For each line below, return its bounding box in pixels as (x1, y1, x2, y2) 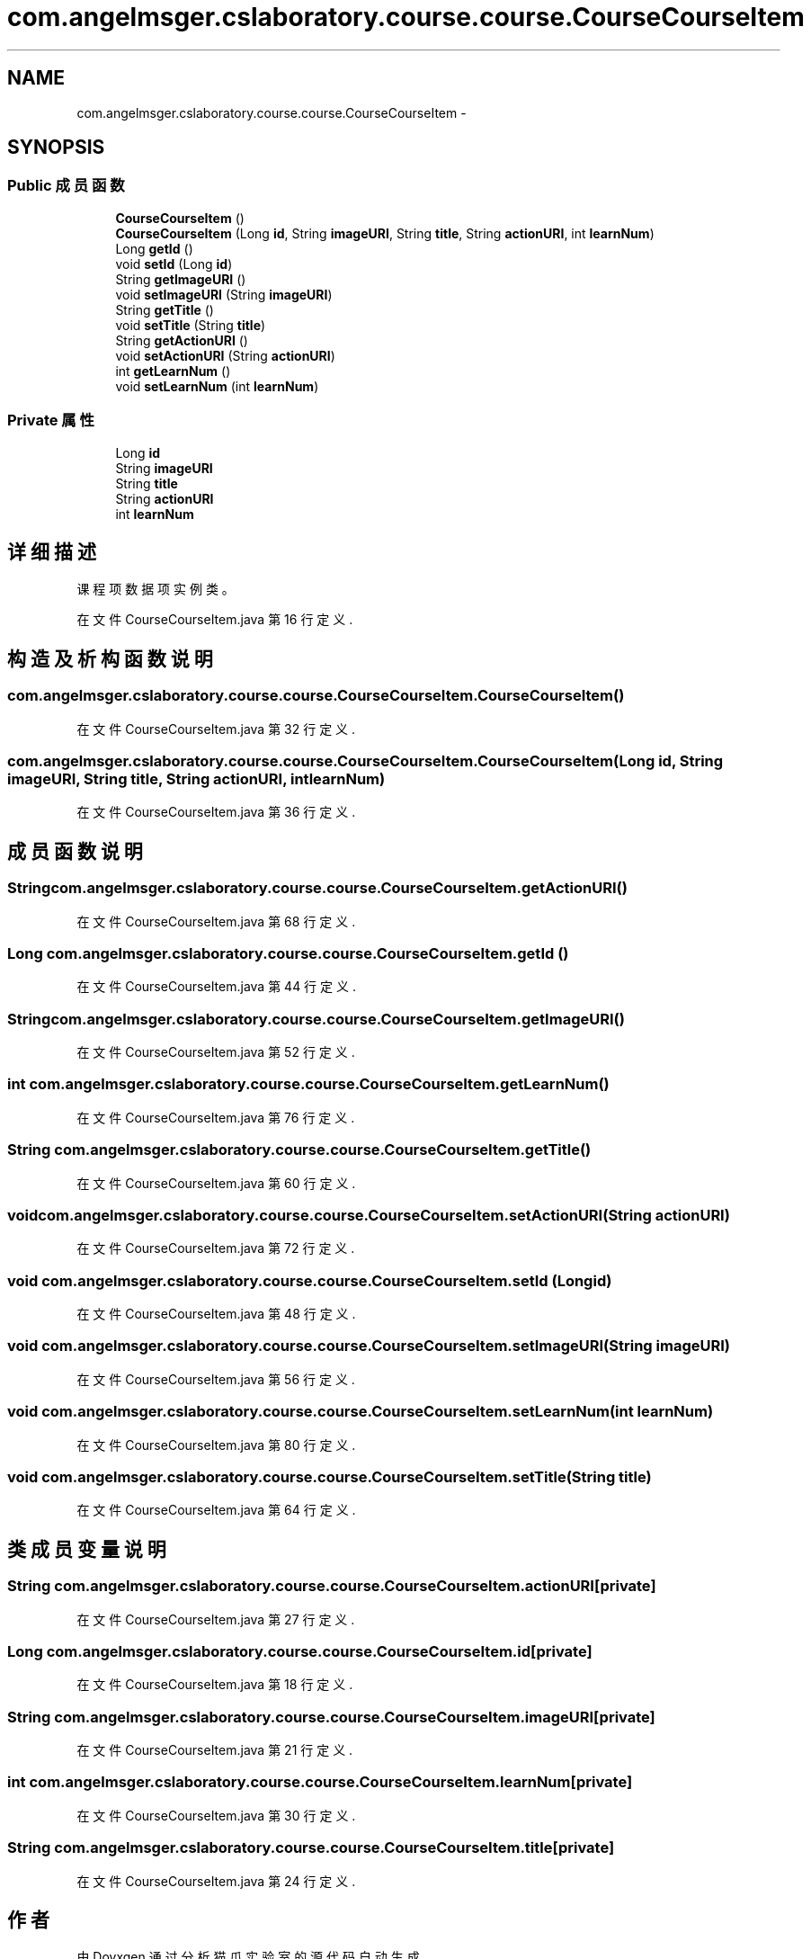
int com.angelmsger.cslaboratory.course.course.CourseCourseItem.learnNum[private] (7, 1773, 633, 1792)
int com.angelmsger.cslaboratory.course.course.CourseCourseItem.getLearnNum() (7, 1075, 610, 1094)
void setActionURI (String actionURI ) (115, 347, 335, 363)
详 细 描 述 (7, 540, 96, 563)
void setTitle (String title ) (115, 317, 266, 333)
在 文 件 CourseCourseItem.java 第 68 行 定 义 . (76, 913, 356, 929)
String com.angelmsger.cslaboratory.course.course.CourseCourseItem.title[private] (7, 1838, 615, 1857)
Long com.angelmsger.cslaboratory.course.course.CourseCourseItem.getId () (7, 944, 569, 962)
